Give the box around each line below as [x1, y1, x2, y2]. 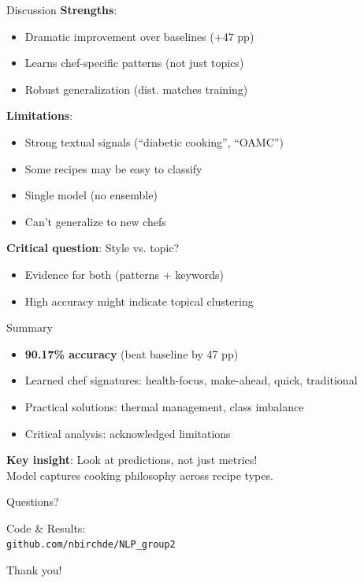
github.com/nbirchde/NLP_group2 [6, 539, 176, 551]
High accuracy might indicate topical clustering [24, 292, 254, 309]
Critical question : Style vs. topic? [6, 240, 180, 256]
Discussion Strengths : [6, 2, 117, 17]
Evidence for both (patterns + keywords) [24, 266, 224, 282]
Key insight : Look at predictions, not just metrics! [6, 451, 258, 468]
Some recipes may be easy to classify [24, 160, 202, 176]
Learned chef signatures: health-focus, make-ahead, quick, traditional [24, 372, 358, 388]
